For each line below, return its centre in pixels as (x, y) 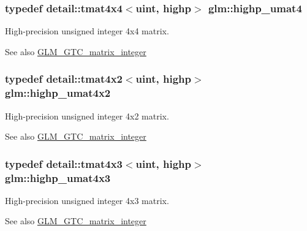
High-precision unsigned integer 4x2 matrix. (87, 115)
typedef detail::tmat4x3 (64, 163)
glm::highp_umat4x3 (58, 177)
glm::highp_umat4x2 (58, 93)
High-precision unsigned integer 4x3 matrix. (87, 200)
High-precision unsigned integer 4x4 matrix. (87, 31)
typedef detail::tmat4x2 (64, 79)
